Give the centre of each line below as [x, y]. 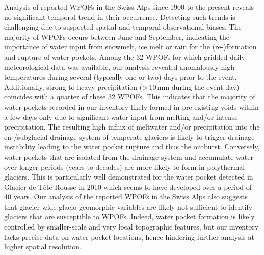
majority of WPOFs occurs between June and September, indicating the [117, 36]
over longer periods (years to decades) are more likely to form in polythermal [125, 167]
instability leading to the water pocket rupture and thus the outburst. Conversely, [132, 147]
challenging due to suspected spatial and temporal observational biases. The [123, 27]
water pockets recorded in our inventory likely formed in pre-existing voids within [131, 106]
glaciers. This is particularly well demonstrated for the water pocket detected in [129, 177]
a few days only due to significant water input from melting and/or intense [121, 117]
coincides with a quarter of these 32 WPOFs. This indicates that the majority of [130, 97]
